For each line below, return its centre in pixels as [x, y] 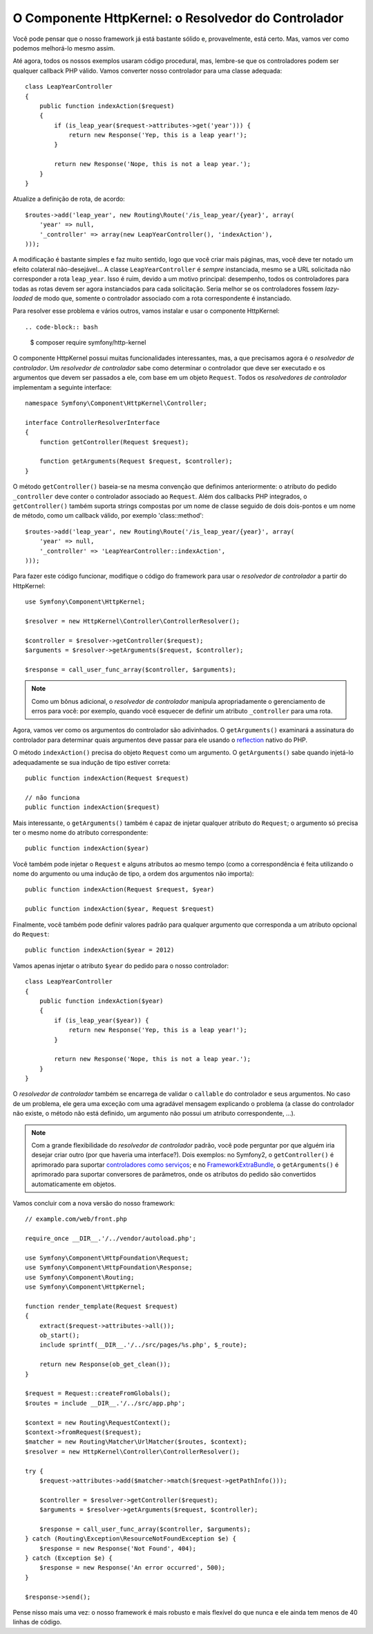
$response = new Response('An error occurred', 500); [132, 1568]
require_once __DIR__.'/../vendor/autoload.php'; [111, 1238]
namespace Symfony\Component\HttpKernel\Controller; [116, 403]
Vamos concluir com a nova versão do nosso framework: [94, 1203]
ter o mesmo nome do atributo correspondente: [80, 832]
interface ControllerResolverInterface [93, 423]
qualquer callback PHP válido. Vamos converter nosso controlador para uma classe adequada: [147, 71]
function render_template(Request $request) [102, 1306]
